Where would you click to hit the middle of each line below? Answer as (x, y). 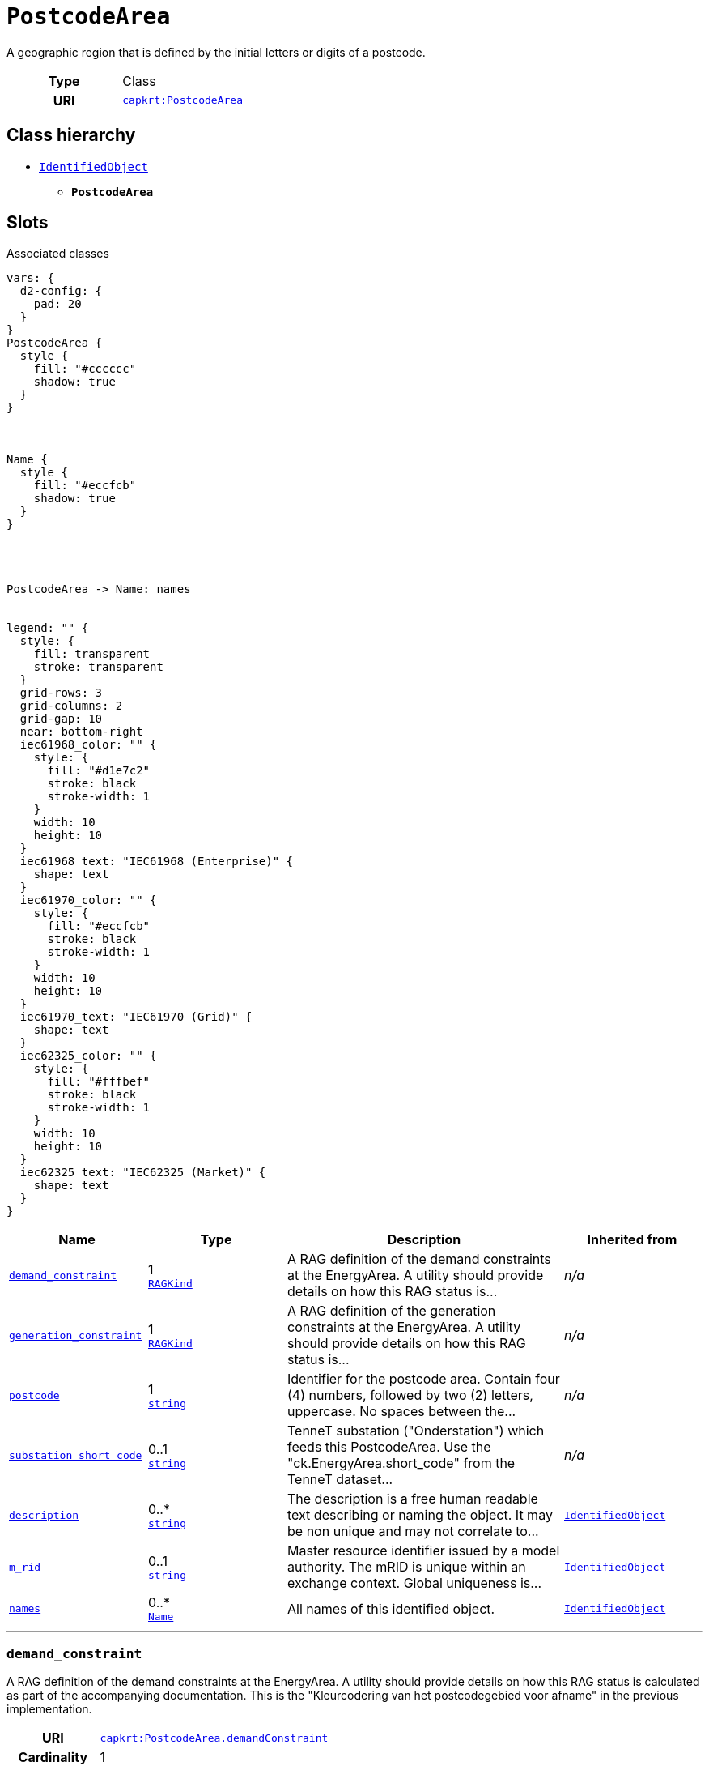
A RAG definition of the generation (392, 1311)
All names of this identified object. (391, 1608)
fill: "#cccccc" (85, 369)
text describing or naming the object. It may (420, 1515)
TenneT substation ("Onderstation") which (416, 1431)
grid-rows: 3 (61, 693)
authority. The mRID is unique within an (407, 1567)
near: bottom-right (81, 732)
